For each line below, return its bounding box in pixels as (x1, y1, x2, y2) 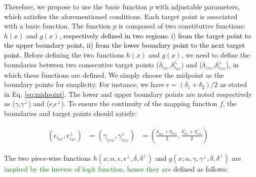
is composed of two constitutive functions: (118, 21, 246, 31)
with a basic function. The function (4, 21, 111, 31)
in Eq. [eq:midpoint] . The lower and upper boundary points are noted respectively (4, 88, 252, 99)
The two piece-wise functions (4, 152, 91, 163)
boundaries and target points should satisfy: (4, 108, 137, 118)
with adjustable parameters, (155, 1, 240, 11)
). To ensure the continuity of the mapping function (61, 98, 218, 109)
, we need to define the (181, 49, 250, 59)
